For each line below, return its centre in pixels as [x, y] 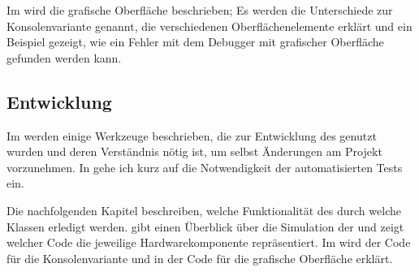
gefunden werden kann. [64, 57]
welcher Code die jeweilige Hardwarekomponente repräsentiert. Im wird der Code [209, 242]
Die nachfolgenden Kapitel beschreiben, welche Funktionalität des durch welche [204, 210]
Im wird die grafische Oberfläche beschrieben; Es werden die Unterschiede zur [200, 10]
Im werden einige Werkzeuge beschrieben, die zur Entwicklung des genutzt [192, 135]
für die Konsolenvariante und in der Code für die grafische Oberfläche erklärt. [200, 258]
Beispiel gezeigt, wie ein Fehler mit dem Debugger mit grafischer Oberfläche [195, 42]
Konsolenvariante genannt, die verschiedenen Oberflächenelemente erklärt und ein [209, 26]
